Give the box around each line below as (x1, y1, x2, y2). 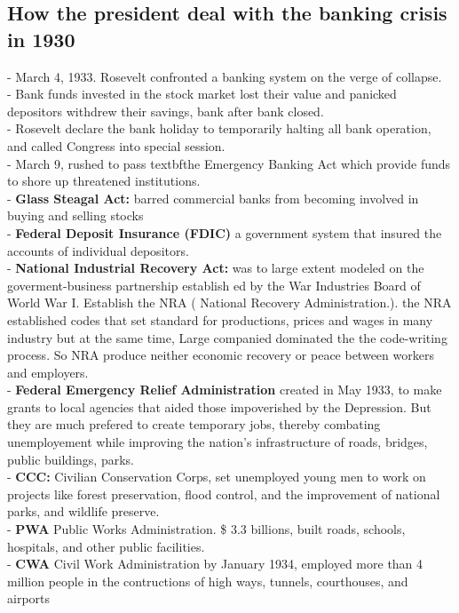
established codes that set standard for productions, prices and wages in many (7, 310, 433, 329)
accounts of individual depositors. (7, 241, 189, 259)
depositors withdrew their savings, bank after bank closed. (7, 101, 324, 120)
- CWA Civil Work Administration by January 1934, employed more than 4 (7, 554, 423, 573)
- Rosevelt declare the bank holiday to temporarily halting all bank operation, (7, 119, 431, 138)
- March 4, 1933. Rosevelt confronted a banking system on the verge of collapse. (7, 67, 442, 85)
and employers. (7, 362, 89, 381)
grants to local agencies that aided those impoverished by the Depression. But (7, 397, 431, 416)
